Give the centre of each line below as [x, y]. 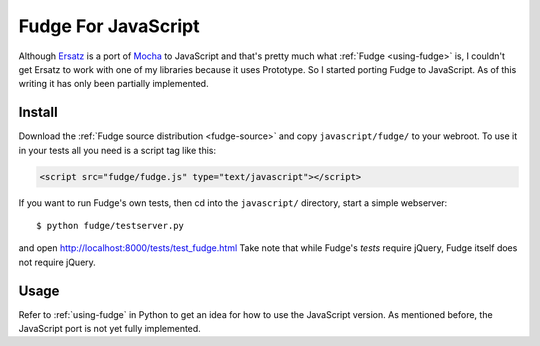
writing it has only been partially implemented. [113, 84]
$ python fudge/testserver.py [110, 225]
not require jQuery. [57, 262]
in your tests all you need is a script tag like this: [117, 150]
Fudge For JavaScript [109, 26]
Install [38, 112]
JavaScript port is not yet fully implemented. [110, 329]
